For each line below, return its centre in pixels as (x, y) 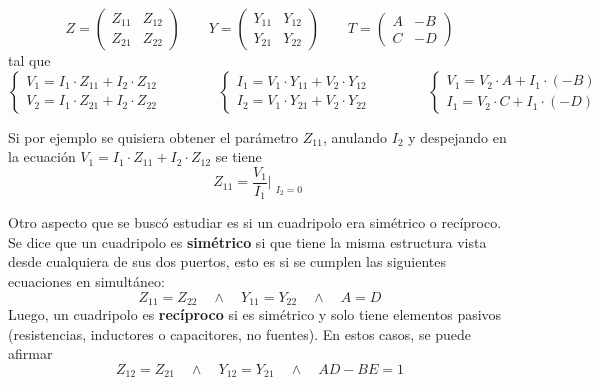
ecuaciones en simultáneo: (86, 281)
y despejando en (457, 136)
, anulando (355, 136)
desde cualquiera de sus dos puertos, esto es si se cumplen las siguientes (227, 261)
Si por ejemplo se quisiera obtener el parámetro (153, 136)
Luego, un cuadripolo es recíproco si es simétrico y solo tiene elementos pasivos (255, 314)
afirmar (30, 353)
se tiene (238, 156)
